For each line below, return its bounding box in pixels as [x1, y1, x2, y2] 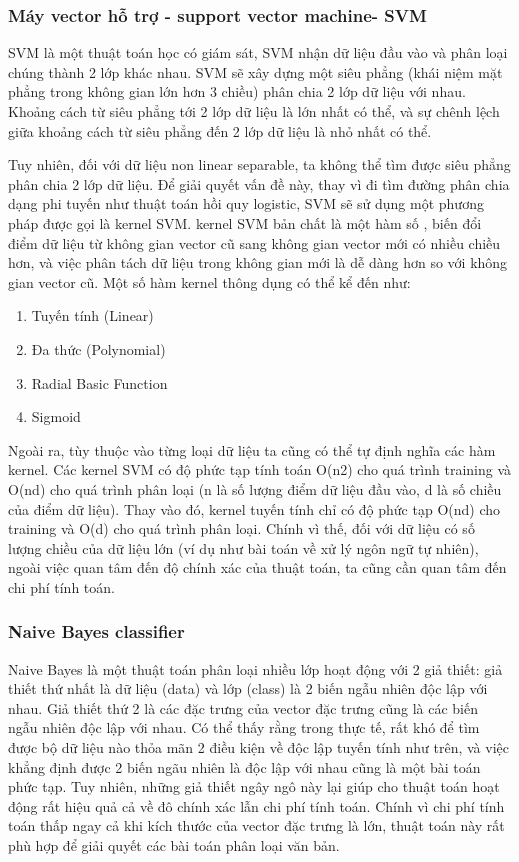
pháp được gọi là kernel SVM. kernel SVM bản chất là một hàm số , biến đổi [8, 212, 482, 233]
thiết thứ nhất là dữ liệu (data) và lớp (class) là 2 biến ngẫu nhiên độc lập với [8, 678, 488, 699]
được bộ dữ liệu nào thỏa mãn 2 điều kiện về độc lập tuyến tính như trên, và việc [8, 737, 509, 758]
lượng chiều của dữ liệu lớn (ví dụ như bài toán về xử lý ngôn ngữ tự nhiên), [8, 537, 479, 558]
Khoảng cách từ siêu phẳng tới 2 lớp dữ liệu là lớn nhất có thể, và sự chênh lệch [8, 101, 500, 121]
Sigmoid [31, 406, 81, 427]
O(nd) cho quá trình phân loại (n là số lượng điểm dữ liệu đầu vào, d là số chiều [8, 478, 502, 499]
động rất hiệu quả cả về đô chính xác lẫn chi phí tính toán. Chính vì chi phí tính [8, 795, 505, 816]
